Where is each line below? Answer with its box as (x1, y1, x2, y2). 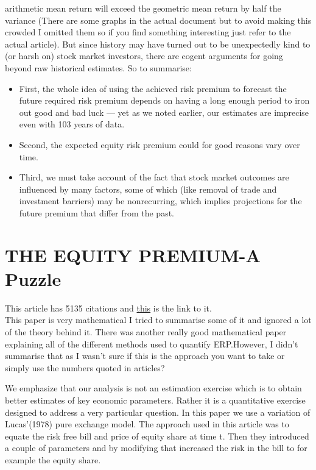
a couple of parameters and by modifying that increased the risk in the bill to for (5, 441, 307, 454)
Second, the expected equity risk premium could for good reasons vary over (19, 138, 300, 151)
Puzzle (5, 266, 61, 291)
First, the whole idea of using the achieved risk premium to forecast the (19, 82, 287, 94)
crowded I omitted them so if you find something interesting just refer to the (5, 26, 291, 38)
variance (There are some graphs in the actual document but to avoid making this (5, 13, 312, 26)
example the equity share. (5, 453, 101, 466)
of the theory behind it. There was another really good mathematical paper (5, 326, 287, 338)
